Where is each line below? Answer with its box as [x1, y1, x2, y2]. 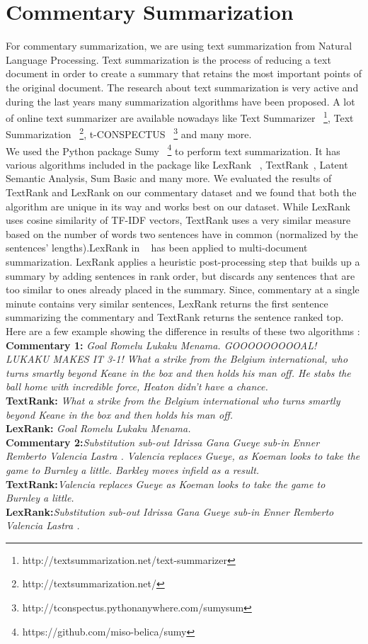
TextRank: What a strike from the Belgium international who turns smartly [6, 392, 340, 407]
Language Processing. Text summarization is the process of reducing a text [6, 52, 331, 67]
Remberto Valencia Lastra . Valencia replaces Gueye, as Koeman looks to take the [6, 448, 360, 463]
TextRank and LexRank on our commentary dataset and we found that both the [6, 185, 357, 200]
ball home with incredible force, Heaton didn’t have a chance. [6, 379, 268, 394]
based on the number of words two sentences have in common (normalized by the [6, 226, 358, 241]
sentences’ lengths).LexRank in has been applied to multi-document [6, 240, 308, 255]
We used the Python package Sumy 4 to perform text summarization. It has [6, 141, 340, 158]
